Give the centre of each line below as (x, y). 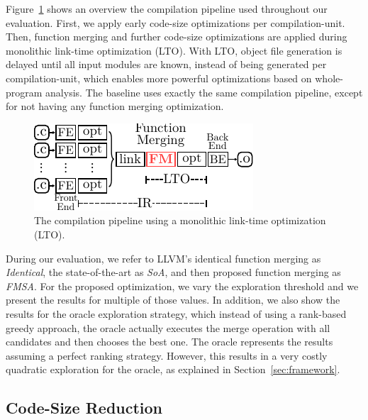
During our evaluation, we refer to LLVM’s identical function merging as (163, 258)
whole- (329, 78)
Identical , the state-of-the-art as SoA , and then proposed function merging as (173, 272)
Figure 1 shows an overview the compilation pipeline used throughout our (167, 9)
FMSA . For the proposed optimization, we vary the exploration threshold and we (182, 286)
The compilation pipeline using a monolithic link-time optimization (180, 220)
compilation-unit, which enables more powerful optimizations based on (159, 78)
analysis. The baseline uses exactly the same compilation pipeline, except (204, 92)
